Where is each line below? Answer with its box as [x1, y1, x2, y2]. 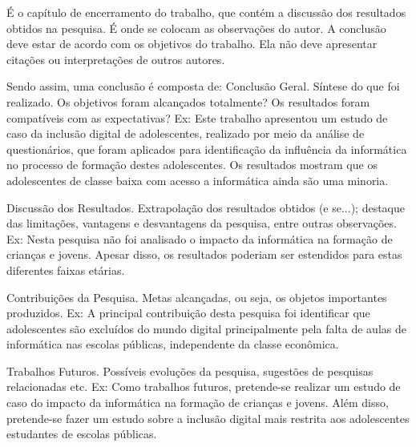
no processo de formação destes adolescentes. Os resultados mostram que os [6, 156, 378, 173]
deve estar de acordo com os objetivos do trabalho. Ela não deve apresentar [6, 35, 378, 52]
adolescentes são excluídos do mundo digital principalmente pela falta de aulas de [6, 320, 406, 336]
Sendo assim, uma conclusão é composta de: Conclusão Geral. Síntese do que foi [6, 78, 400, 95]
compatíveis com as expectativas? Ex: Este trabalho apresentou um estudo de [6, 109, 388, 126]
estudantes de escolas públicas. [6, 425, 157, 442]
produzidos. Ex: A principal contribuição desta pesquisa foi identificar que [6, 304, 370, 321]
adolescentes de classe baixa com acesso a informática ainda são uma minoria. [6, 171, 389, 188]
